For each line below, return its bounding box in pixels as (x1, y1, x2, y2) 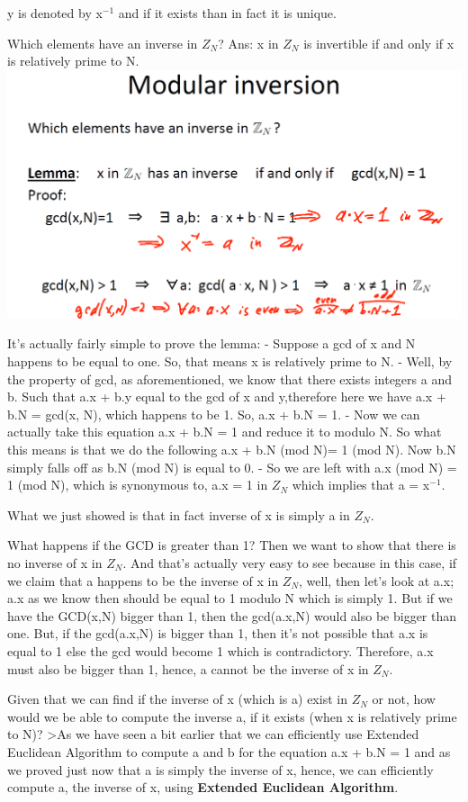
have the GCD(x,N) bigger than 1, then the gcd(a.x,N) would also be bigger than (7, 606, 457, 625)
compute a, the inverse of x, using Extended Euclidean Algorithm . (7, 778, 399, 797)
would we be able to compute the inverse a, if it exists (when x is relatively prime (7, 707, 457, 725)
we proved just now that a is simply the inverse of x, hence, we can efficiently (7, 760, 434, 779)
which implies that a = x (292, 475, 430, 494)
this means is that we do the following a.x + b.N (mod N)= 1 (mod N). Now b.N (7, 440, 456, 459)
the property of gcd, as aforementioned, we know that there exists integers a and (7, 369, 452, 388)
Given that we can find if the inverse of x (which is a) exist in (7, 689, 347, 708)
